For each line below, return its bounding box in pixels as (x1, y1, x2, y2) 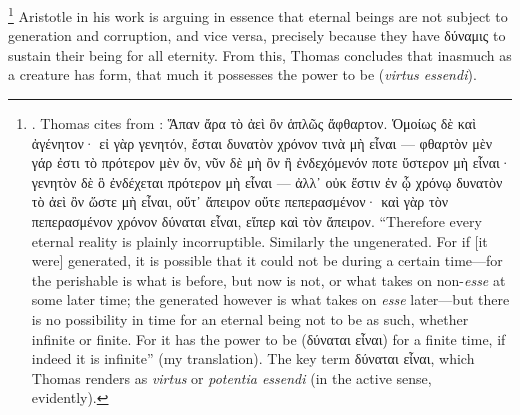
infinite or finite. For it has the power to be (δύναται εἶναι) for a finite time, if (31, 328, 506, 349)
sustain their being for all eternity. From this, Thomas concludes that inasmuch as (8, 44, 512, 65)
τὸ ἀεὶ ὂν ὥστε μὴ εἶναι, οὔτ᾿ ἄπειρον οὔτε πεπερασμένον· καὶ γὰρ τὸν (31, 191, 448, 212)
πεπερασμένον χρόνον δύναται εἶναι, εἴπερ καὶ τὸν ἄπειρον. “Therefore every (31, 211, 482, 231)
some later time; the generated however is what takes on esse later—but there (31, 289, 510, 310)
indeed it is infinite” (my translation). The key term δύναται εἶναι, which (31, 348, 475, 369)
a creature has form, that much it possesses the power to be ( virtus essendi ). (8, 64, 477, 85)
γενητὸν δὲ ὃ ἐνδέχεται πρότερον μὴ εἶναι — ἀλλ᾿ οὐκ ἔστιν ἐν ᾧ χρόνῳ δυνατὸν (31, 171, 503, 192)
